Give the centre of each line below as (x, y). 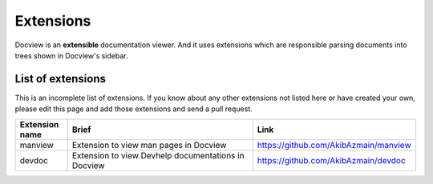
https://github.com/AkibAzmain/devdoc (332, 160)
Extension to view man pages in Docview (149, 145)
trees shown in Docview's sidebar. (71, 55)
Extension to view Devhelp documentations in (158, 155)
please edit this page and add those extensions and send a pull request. (134, 109)
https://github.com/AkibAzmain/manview (334, 145)
